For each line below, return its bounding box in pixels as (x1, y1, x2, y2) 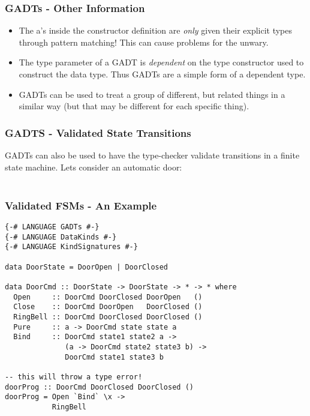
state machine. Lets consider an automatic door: (5, 160, 182, 173)
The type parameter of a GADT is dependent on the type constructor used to (19, 56, 304, 68)
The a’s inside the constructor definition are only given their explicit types (19, 24, 293, 37)
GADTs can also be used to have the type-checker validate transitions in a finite (5, 149, 300, 161)
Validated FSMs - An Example (5, 197, 157, 213)
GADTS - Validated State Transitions (5, 125, 191, 140)
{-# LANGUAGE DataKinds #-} (5, 232, 117, 241)
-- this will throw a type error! (5, 372, 143, 381)
